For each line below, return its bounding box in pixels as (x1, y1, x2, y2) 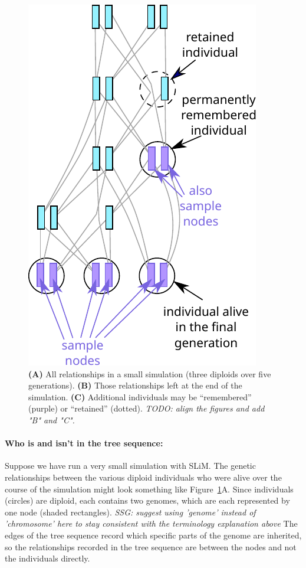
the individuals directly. (5, 552, 90, 564)
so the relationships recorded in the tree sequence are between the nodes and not (5, 540, 297, 553)
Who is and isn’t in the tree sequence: (5, 437, 163, 449)
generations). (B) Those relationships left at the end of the (28, 379, 242, 391)
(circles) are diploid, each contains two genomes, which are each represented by (5, 494, 290, 507)
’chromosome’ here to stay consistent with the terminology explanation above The (5, 517, 298, 530)
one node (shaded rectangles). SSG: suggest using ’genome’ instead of (5, 505, 256, 518)
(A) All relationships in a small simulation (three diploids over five (28, 367, 271, 380)
